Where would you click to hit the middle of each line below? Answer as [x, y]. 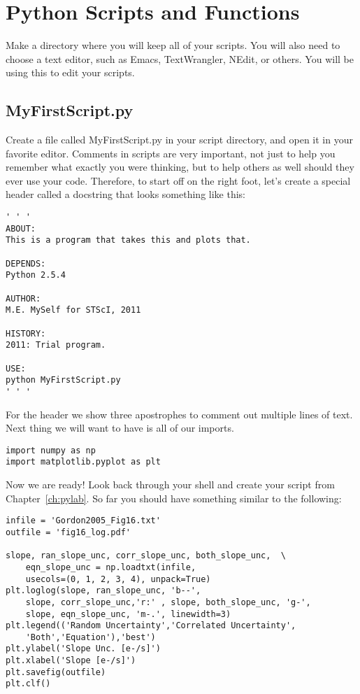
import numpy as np [51, 450]
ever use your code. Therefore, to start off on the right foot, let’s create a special [178, 180]
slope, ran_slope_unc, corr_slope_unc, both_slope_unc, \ [146, 556]
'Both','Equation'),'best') [91, 637]
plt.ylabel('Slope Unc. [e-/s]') [83, 649]
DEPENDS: [26, 263]
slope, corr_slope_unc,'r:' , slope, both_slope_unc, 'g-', [168, 602]
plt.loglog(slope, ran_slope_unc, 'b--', [103, 591]
